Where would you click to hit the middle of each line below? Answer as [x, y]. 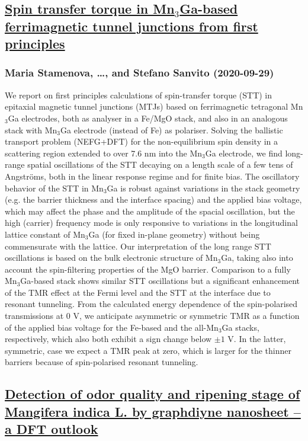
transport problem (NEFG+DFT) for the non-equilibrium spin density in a [142, 141]
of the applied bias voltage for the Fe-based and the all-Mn [112, 327]
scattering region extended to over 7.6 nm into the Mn [104, 153]
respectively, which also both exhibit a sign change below [108, 339]
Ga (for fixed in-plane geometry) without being [174, 234]
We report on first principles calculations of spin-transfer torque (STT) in [139, 95]
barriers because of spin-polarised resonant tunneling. [102, 362]
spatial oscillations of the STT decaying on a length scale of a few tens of [160, 164]
